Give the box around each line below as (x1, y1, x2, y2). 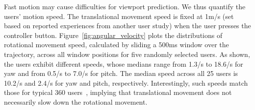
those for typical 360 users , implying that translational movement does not (4, 87, 232, 97)
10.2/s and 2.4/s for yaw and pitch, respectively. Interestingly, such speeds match (4, 77, 248, 88)
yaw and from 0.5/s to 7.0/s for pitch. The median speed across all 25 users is (4, 68, 238, 78)
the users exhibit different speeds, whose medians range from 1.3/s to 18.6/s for (4, 58, 243, 69)
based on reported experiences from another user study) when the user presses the (4, 20, 251, 31)
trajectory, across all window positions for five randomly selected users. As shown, (4, 49, 250, 59)
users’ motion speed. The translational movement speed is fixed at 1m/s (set (4, 11, 234, 21)
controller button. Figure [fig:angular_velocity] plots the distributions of (4, 30, 223, 40)
